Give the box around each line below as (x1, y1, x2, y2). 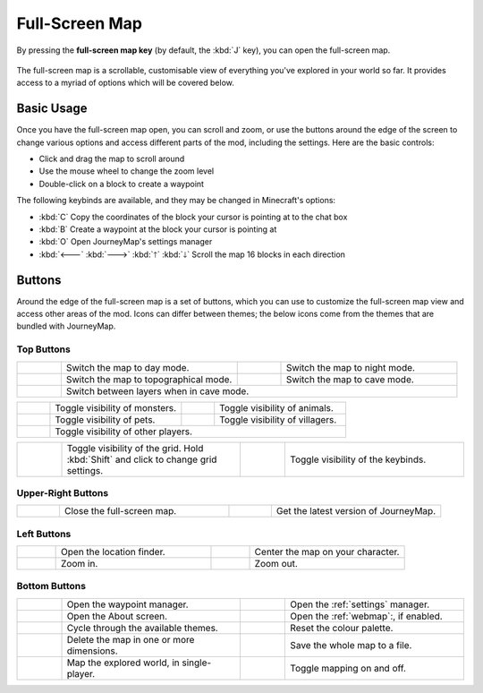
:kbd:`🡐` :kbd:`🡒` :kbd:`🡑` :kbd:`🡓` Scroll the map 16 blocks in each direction (38, 249, 346, 260)
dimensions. (66, 645, 118, 657)
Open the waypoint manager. (66, 598, 189, 611)
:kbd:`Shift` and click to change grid (66, 453, 217, 466)
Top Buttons (16, 343, 71, 355)
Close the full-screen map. (64, 505, 177, 518)
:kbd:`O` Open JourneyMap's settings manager (38, 236, 213, 247)
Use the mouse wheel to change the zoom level (38, 166, 215, 176)
